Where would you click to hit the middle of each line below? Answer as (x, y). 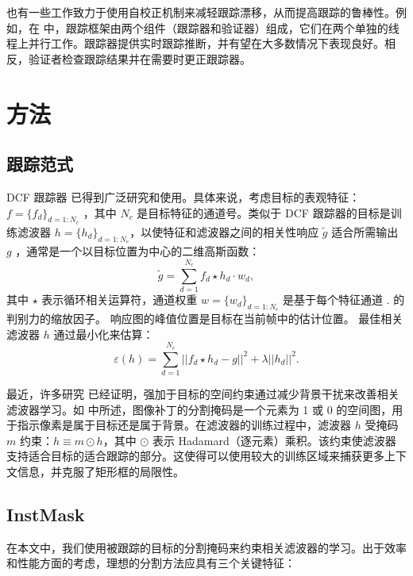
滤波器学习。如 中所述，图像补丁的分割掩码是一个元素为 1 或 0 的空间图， (199, 409)
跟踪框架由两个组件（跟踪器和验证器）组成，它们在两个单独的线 (232, 27)
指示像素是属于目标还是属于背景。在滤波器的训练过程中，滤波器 (184, 425)
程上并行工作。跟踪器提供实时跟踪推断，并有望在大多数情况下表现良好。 (195, 43)
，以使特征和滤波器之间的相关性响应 (224, 231)
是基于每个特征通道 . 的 (344, 300)
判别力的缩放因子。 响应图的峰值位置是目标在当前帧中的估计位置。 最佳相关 (205, 319)
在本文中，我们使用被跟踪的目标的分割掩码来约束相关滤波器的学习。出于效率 (206, 547)
